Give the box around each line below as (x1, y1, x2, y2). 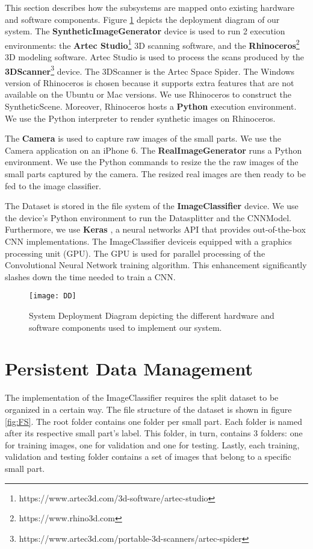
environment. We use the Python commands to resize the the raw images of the (5, 155, 299, 168)
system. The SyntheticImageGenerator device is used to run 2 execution (5, 25, 285, 37)
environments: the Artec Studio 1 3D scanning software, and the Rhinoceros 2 (5, 37, 300, 51)
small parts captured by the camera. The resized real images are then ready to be (5, 168, 306, 180)
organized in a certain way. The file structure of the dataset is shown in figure (5, 403, 292, 415)
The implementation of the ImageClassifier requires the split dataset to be (5, 391, 279, 404)
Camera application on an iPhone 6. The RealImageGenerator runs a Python (5, 143, 302, 156)
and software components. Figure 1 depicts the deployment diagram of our (5, 13, 280, 25)
